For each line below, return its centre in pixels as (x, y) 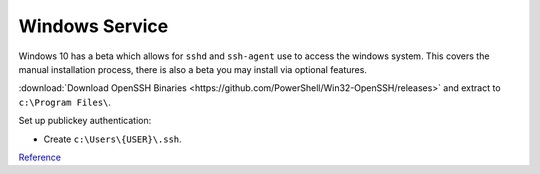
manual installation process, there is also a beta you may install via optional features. (192, 69)
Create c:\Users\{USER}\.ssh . (112, 139)
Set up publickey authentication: (85, 121)
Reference (40, 157)
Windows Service (93, 26)
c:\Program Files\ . (65, 102)
